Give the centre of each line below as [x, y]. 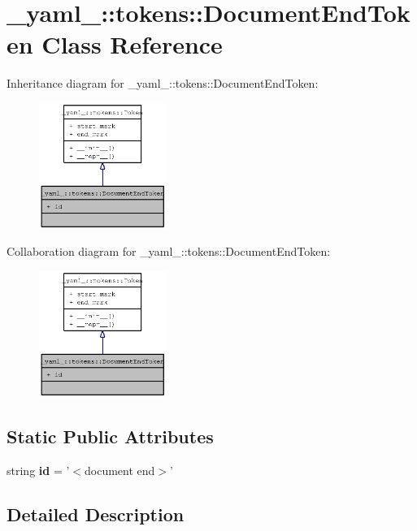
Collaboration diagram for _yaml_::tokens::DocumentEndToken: [169, 251]
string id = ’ [38, 470]
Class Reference [132, 44]
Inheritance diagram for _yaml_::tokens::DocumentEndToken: [163, 83]
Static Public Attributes [110, 436]
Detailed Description [96, 514]
